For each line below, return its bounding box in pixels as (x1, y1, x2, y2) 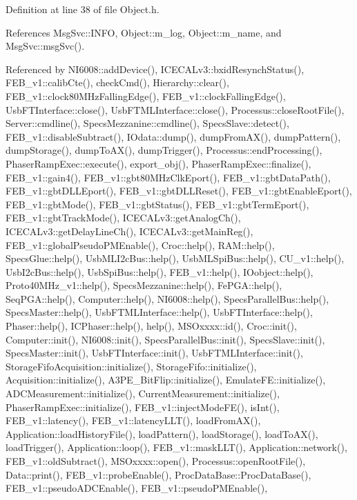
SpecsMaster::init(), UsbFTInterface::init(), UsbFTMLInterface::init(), (6, 346, 303, 360)
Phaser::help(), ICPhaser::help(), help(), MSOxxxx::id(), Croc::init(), (6, 319, 297, 333)
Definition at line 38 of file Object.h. (6, 2, 160, 16)
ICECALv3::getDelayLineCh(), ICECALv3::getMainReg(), (6, 223, 253, 238)
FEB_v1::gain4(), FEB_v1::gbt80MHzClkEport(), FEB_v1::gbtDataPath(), (6, 170, 331, 184)
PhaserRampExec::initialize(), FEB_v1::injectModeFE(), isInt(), (6, 399, 280, 414)
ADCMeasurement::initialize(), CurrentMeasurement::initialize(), (6, 386, 280, 401)
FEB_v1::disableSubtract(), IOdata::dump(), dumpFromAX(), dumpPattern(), (6, 129, 341, 143)
